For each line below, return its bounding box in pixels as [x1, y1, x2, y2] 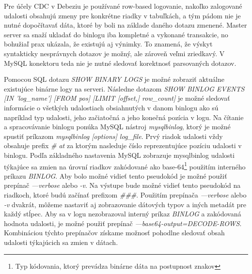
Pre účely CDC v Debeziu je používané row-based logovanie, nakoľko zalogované [4, 1, 242, 11]
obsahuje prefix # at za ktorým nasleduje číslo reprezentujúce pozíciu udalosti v [4, 140, 242, 151]
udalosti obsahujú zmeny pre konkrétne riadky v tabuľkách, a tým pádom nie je [4, 10, 241, 20]
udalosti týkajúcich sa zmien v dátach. [4, 237, 118, 247]
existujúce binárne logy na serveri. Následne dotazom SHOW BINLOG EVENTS [4, 83, 245, 93]
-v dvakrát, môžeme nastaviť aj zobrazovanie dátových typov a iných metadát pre [4, 199, 247, 209]
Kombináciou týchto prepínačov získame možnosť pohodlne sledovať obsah [4, 228, 225, 238]
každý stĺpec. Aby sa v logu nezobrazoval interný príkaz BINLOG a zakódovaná [4, 209, 241, 219]
